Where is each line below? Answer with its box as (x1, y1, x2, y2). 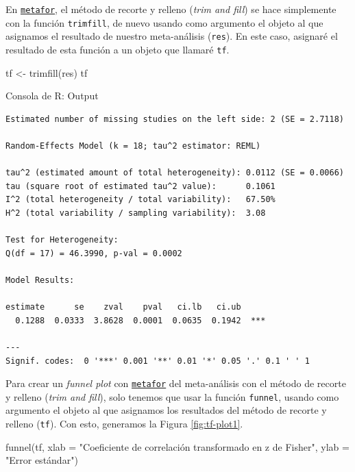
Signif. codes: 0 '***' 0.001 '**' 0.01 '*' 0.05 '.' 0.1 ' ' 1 (5, 356, 310, 366)
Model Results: (5, 275, 75, 285)
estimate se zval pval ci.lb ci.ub (5, 302, 241, 312)
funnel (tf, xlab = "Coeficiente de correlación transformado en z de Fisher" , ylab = (5, 439, 350, 454)
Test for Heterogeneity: (5, 235, 119, 245)
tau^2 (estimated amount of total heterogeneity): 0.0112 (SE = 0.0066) (5, 168, 344, 178)
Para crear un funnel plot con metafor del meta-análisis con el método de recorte (5, 376, 346, 390)
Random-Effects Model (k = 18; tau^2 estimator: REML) (5, 141, 261, 151)
